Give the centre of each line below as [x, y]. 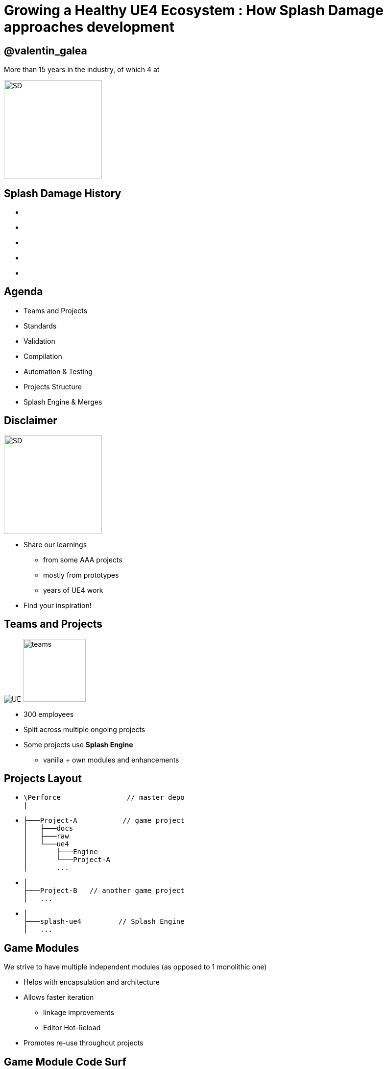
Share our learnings [55, 544]
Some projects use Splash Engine [78, 744]
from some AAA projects [83, 560]
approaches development [89, 27]
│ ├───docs [48, 828]
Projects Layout [43, 778]
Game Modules [42, 948]
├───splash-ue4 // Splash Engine [104, 922]
